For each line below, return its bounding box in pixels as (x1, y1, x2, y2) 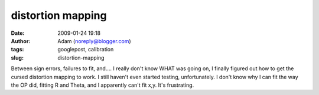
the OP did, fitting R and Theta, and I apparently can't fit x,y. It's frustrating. (11, 81, 194, 89)
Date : (11, 30, 25, 37)
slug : (11, 54, 24, 61)
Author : (11, 37, 31, 44)
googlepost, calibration (57, 46, 114, 53)
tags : (11, 46, 24, 53)
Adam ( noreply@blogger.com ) (57, 37, 131, 44)
